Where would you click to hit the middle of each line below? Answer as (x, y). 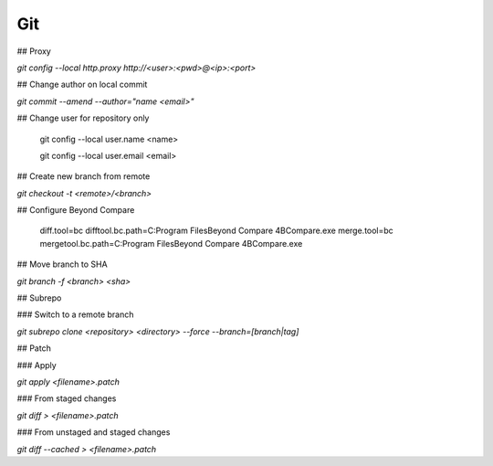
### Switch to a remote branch (75, 314)
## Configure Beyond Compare (76, 210)
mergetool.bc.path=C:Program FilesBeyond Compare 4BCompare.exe (171, 243)
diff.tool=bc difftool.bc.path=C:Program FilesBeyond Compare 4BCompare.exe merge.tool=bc (217, 231)
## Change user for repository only (83, 118)
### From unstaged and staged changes (94, 432)
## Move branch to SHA (63, 264)
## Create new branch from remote (84, 176)
